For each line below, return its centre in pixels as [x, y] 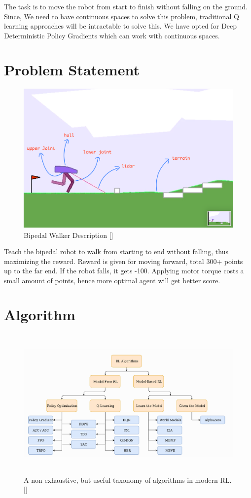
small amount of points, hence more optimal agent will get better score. [112, 280]
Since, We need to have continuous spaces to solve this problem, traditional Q [122, 16]
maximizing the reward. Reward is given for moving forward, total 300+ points [124, 261]
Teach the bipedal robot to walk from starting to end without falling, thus [116, 251]
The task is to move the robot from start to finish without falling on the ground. [126, 6]
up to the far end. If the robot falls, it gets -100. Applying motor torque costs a [124, 271]
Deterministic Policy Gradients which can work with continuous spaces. [112, 35]
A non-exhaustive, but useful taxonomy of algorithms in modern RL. [128, 480]
